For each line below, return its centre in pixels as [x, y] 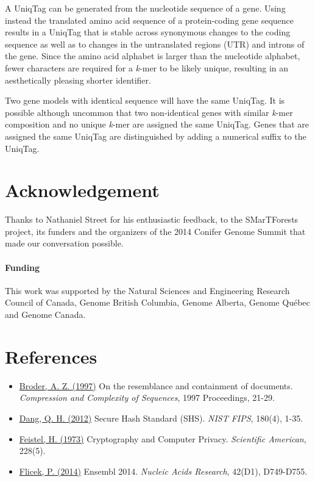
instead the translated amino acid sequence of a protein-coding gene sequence [150, 20]
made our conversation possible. [64, 243]
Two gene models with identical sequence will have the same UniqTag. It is [145, 100]
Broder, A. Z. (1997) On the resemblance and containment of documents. [156, 385]
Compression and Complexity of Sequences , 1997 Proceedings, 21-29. [147, 397]
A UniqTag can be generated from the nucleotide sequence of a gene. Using [145, 8]
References [51, 356]
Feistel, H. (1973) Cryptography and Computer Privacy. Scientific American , [163, 438]
